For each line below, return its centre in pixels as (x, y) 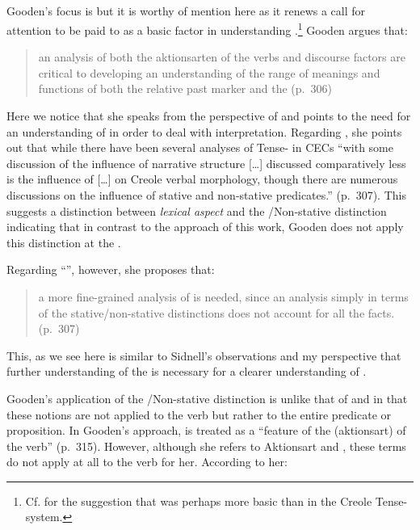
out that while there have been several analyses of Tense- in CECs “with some (200, 147)
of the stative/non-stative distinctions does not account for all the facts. (216, 312)
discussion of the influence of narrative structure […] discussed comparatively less (206, 163)
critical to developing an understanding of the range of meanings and (209, 72)
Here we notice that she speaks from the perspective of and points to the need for (209, 116)
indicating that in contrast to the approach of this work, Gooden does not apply (205, 227)
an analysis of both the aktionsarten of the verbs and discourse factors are (222, 57)
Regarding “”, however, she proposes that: (111, 269)
